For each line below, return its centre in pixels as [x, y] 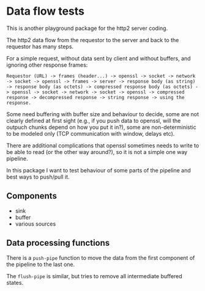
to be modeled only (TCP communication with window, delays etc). [91, 133]
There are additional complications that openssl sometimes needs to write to [103, 145]
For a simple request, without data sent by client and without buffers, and [99, 58]
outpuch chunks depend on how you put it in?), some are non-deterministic [102, 127]
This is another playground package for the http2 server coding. [87, 28]
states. [15, 282]
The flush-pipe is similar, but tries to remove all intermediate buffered [94, 276]
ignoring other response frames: [47, 65]
